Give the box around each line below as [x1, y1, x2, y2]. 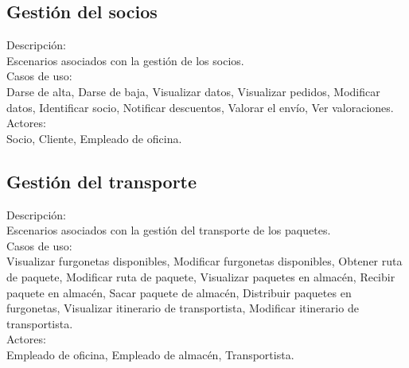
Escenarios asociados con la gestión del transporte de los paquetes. [6, 222, 331, 238]
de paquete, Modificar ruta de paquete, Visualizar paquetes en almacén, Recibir [6, 268, 395, 285]
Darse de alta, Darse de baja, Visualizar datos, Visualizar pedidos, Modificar [6, 83, 380, 99]
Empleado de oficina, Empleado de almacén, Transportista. [6, 346, 294, 362]
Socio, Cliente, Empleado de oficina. [6, 130, 182, 146]
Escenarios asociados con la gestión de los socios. [6, 52, 244, 68]
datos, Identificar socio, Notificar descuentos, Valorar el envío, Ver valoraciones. [6, 99, 394, 115]
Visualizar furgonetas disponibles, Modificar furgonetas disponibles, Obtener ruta [6, 253, 403, 269]
